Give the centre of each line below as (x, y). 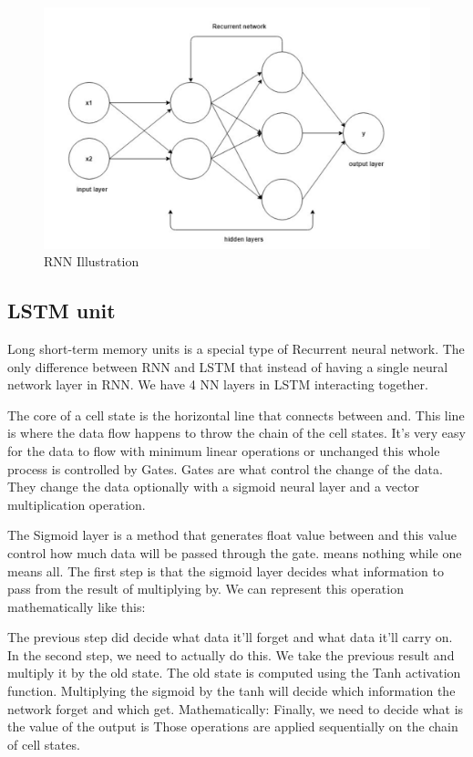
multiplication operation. (77, 504)
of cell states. (44, 744)
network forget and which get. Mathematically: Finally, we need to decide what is (236, 708)
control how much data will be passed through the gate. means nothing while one (235, 552)
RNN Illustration (92, 261)
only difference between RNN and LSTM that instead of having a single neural (228, 366)
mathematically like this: (77, 606)
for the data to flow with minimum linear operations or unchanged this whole (224, 450)
